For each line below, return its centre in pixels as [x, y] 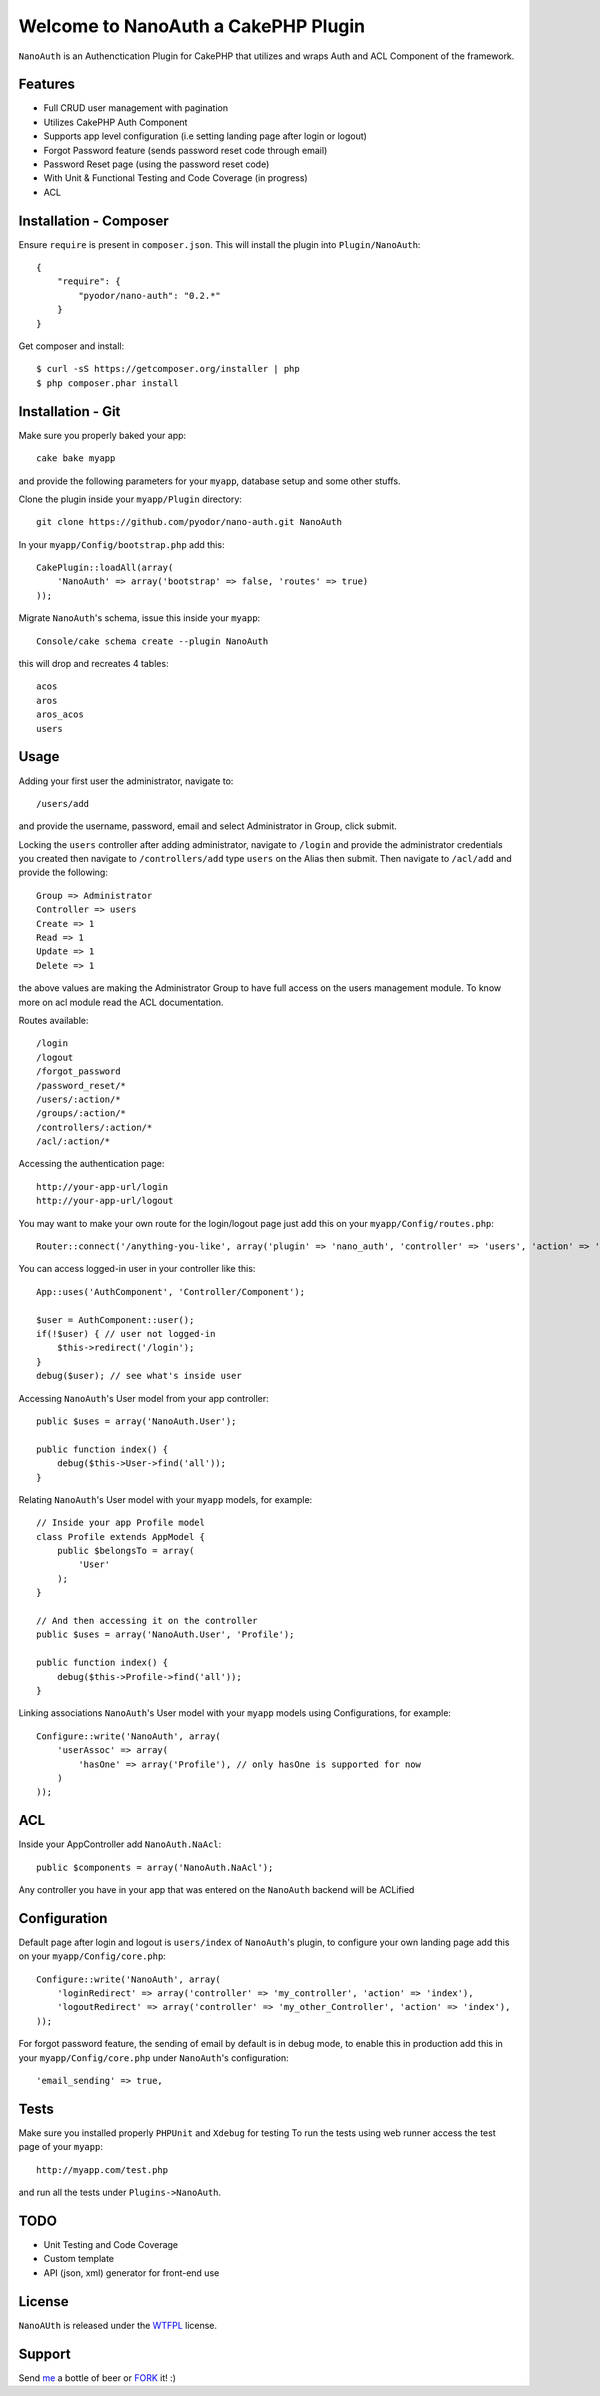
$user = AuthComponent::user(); [115, 1319]
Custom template [79, 2259]
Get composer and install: [71, 346]
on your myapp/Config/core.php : [92, 1956]
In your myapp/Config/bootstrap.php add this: [121, 544]
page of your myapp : [61, 2147]
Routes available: [53, 1020]
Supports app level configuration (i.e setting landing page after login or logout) [205, 136]
